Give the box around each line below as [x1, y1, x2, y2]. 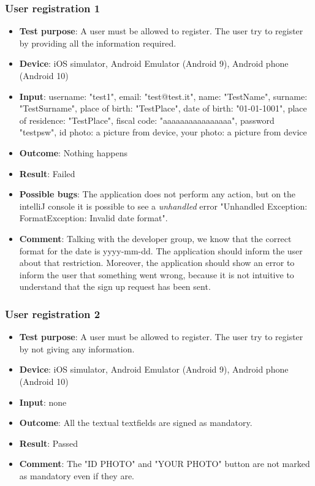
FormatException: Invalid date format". [19, 211, 168, 224]
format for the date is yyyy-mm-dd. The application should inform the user [19, 244, 303, 257]
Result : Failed [19, 167, 75, 180]
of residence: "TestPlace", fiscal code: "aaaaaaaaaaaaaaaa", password [19, 113, 275, 126]
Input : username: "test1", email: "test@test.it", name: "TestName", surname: [19, 89, 308, 102]
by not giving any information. [19, 342, 135, 355]
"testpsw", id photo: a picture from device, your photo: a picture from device [19, 126, 307, 139]
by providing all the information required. [19, 36, 176, 49]
